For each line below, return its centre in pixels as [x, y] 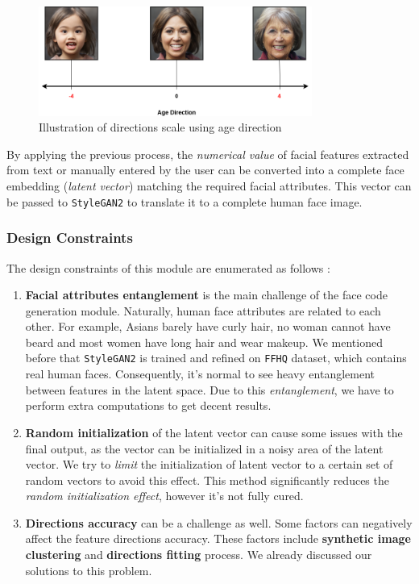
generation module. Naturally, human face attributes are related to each [203, 310]
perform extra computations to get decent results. [148, 405]
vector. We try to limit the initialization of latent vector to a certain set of [209, 464]
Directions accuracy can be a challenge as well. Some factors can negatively [219, 522]
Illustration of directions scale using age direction [160, 127]
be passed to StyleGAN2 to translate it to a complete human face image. [185, 201]
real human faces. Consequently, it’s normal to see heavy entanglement [200, 374]
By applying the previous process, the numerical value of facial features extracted [208, 154]
